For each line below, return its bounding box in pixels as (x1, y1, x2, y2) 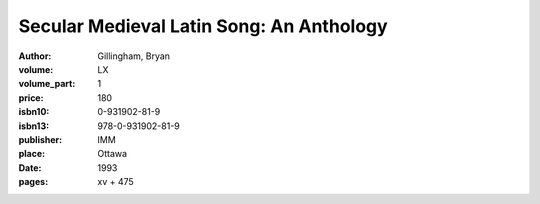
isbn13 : (18, 120, 50, 132)
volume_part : (18, 78, 76, 90)
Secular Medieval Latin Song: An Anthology (18, 15, 389, 37)
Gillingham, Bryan (97, 50, 170, 62)
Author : (18, 50, 52, 62)
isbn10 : (18, 106, 50, 118)
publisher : (18, 133, 63, 145)
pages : (18, 176, 49, 188)
